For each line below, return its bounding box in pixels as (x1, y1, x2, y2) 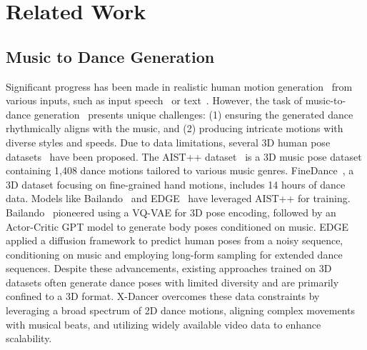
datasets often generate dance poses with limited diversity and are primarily (6, 274, 339, 289)
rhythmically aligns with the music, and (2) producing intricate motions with (6, 121, 343, 136)
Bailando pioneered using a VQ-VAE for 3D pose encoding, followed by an (6, 204, 336, 219)
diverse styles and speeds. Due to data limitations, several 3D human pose (6, 134, 331, 149)
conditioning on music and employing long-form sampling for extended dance (6, 246, 343, 261)
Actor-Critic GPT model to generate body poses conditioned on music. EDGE (6, 219, 349, 234)
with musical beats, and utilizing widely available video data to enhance (6, 316, 321, 331)
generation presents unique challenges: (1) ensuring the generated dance (34, 106, 353, 121)
